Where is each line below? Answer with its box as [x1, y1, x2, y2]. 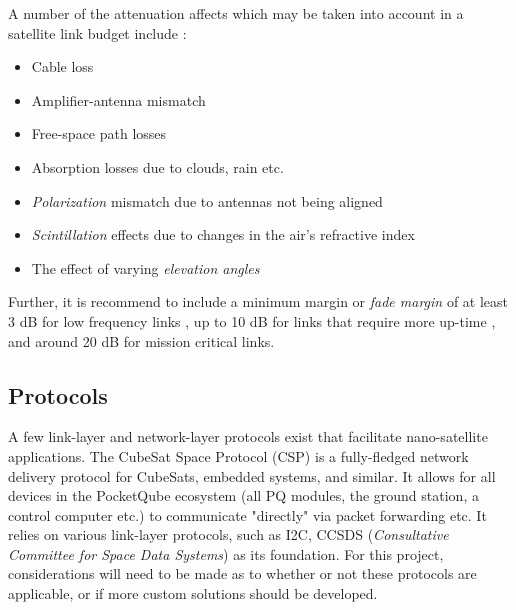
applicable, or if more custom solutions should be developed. [8, 583, 378, 604]
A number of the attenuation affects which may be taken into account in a [8, 3, 464, 23]
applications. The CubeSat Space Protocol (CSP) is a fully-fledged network [8, 445, 469, 466]
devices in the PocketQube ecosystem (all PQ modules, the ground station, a [8, 485, 479, 506]
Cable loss [31, 56, 94, 77]
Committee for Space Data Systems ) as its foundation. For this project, [8, 543, 444, 564]
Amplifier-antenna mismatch [31, 89, 206, 110]
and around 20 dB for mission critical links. [8, 330, 275, 351]
